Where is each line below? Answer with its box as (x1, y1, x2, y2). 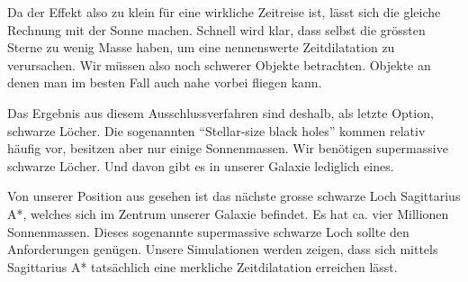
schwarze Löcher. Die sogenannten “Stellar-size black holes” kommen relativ (7, 121, 426, 140)
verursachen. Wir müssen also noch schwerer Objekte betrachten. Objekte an (7, 55, 431, 74)
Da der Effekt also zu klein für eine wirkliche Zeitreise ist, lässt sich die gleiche (7, 3, 441, 21)
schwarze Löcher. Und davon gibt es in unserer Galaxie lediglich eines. (7, 156, 394, 175)
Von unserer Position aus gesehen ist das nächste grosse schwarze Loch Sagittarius (7, 186, 461, 205)
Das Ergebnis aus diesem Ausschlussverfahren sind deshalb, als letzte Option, (7, 103, 434, 122)
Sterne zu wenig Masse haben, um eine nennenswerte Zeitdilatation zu (7, 38, 395, 57)
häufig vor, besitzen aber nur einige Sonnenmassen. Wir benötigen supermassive (7, 139, 448, 158)
